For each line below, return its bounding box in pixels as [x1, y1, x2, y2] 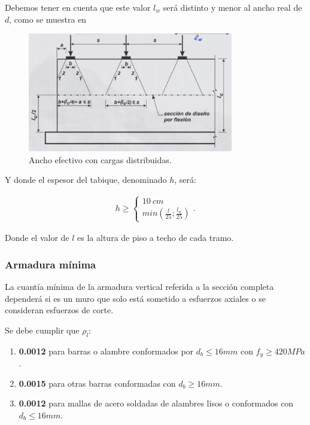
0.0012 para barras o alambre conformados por [19, 344, 194, 357]
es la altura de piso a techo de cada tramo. [77, 231, 234, 244]
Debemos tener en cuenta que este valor [5, 1, 151, 13]
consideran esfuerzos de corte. [5, 304, 114, 316]
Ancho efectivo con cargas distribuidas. [29, 153, 172, 166]
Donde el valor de [5, 231, 69, 244]
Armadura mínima [5, 256, 96, 271]
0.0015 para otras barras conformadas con [19, 377, 176, 389]
